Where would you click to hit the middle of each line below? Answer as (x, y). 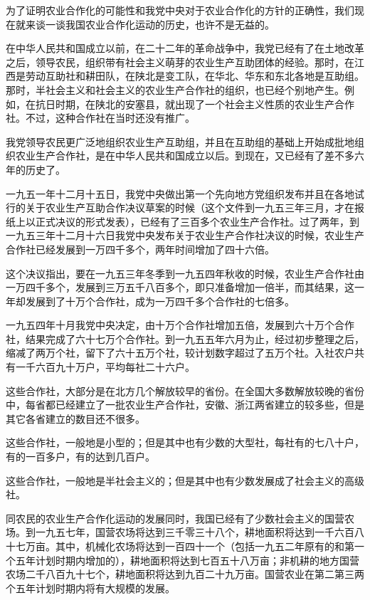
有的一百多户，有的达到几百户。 (80, 457)
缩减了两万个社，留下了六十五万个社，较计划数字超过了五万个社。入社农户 (180, 353)
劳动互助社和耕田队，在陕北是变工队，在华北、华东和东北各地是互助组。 (195, 76)
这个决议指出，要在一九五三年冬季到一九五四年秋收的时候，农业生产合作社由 (185, 273)
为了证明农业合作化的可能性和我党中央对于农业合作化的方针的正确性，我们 (180, 10)
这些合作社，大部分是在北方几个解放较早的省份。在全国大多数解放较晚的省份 (185, 390)
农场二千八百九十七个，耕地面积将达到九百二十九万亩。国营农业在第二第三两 (185, 574)
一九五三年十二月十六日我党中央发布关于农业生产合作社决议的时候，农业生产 (185, 235)
